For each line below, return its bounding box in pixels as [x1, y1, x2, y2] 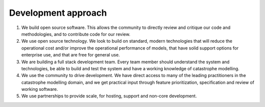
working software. [21, 86, 58, 92]
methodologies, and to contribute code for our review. [21, 31, 131, 37]
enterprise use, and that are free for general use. [21, 52, 120, 58]
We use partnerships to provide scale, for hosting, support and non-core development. [21, 93, 197, 99]
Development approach [9, 7, 107, 18]
